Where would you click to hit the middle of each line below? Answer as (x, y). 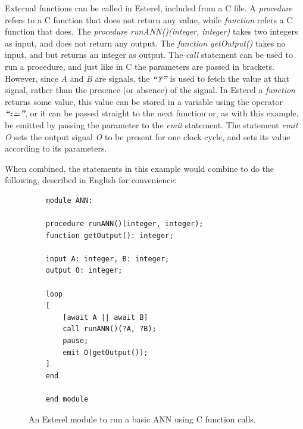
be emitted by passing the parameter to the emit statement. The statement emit (151, 124)
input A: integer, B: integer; (107, 259)
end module (67, 399)
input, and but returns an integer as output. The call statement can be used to (149, 55)
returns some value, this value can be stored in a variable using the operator (144, 101)
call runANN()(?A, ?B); (110, 329)
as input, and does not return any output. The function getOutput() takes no (145, 43)
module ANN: (69, 200)
